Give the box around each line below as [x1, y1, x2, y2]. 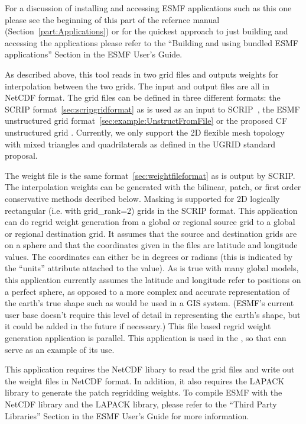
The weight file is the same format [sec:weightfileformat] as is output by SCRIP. [5, 169, 295, 181]
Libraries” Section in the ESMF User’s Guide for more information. [5, 409, 249, 422]
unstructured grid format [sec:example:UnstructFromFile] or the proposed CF [5, 114, 288, 127]
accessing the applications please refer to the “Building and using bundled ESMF [5, 36, 298, 49]
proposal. [5, 149, 38, 162]
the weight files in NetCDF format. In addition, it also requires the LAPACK [5, 374, 285, 387]
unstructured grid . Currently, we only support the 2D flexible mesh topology [5, 126, 285, 138]
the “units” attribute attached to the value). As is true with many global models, [5, 262, 299, 274]
